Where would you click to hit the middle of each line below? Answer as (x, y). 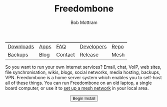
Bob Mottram (84, 22)
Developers (93, 46)
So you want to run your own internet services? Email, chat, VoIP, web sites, (83, 67)
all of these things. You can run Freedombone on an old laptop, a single (79, 83)
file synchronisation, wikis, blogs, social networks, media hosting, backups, (83, 72)
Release (89, 54)
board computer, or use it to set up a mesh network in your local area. (77, 88)
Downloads (21, 46)
